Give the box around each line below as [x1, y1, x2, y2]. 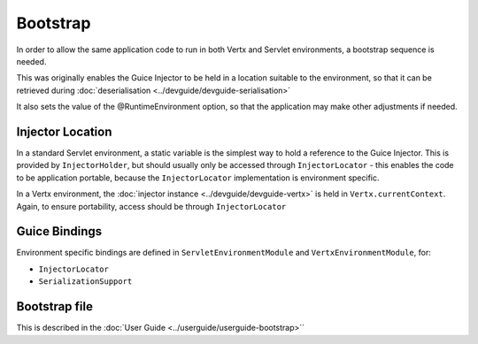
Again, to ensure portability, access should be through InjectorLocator [16, 201, 287, 211]
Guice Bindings [16, 224, 103, 239]
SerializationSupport [38, 277, 133, 287]
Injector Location [16, 124, 112, 139]
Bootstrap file [16, 299, 93, 314]
